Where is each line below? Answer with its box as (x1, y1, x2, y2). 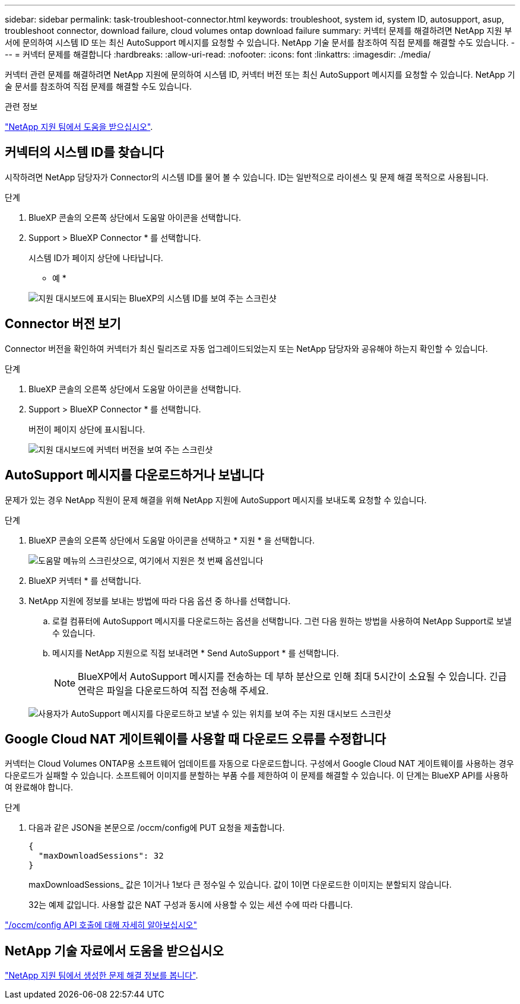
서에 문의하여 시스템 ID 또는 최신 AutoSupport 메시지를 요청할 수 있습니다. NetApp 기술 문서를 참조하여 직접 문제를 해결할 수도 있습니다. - (5, 37, 515, 47)
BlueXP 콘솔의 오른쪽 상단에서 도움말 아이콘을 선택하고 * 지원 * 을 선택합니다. (28, 535, 315, 545)
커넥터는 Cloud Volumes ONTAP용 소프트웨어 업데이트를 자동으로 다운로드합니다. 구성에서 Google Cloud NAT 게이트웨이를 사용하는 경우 (5, 758, 514, 769)
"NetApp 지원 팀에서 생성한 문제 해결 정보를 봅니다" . (5, 970, 198, 981)
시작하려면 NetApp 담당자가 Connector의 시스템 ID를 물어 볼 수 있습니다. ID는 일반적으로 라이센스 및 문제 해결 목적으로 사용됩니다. (5, 171, 489, 182)
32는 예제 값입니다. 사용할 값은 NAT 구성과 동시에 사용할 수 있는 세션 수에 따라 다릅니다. (28, 900, 353, 910)
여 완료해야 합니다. (5, 782, 73, 793)
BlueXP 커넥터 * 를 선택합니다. (28, 575, 141, 586)
